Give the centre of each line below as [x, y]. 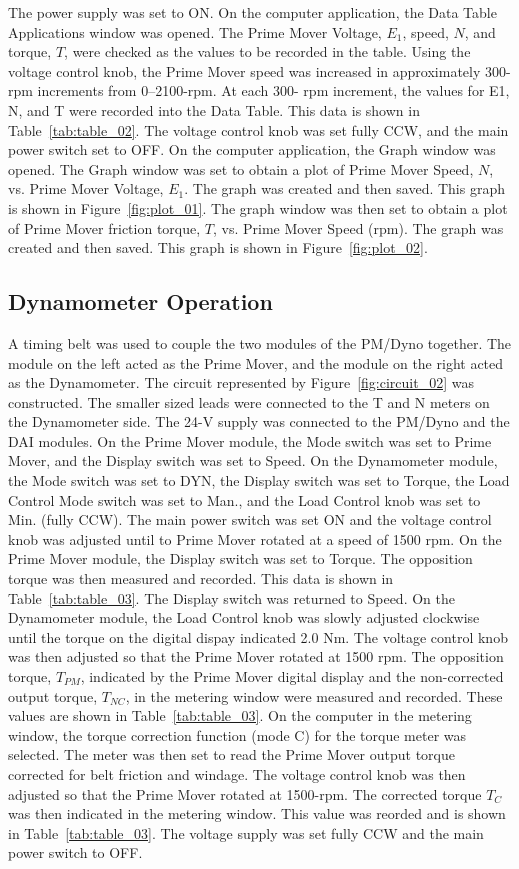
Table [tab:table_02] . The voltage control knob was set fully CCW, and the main [258, 129]
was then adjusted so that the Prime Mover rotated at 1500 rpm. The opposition [256, 656]
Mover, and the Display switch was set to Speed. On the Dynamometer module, [253, 460]
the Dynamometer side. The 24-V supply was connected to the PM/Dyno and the [259, 421]
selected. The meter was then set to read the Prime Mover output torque [232, 754]
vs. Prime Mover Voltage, [86, 188]
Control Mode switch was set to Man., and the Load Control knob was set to [244, 499]
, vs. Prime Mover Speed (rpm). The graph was [358, 227]
